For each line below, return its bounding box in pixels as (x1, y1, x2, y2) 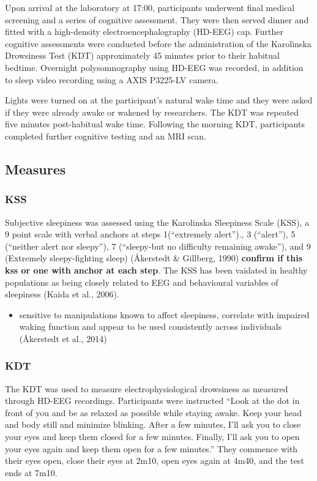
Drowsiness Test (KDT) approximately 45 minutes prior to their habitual (5, 49, 280, 62)
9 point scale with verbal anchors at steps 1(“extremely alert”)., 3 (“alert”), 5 (5, 228, 296, 240)
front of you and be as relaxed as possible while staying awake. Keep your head (5, 406, 302, 419)
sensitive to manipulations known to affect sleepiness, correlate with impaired (19, 308, 310, 321)
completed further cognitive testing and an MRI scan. (5, 129, 207, 142)
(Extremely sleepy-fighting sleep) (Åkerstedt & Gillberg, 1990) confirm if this (5, 252, 303, 264)
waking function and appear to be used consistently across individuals (19, 320, 282, 333)
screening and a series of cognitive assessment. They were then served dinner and (5, 13, 309, 26)
